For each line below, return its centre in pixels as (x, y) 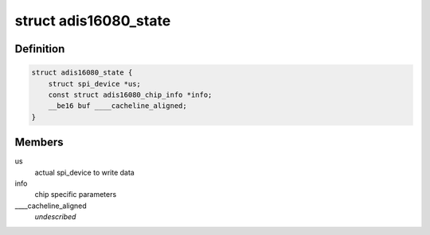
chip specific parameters (76, 195)
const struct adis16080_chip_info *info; (130, 94)
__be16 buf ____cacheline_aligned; (117, 106)
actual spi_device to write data (84, 172)
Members (39, 143)
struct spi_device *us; (94, 84)
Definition (40, 49)
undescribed (55, 217)
